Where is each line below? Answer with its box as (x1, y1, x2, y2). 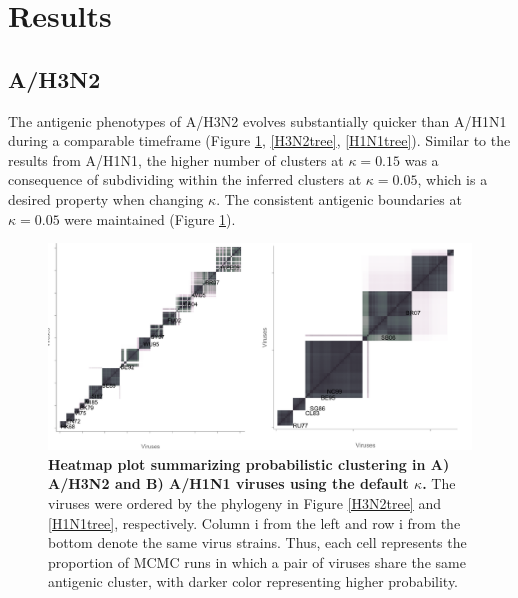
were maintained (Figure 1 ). (64, 208, 236, 229)
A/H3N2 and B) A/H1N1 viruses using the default (48, 473, 409, 494)
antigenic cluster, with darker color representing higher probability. (48, 571, 459, 592)
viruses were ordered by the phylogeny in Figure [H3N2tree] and (48, 492, 441, 513)
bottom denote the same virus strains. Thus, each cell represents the (48, 532, 467, 553)
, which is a (417, 169, 488, 190)
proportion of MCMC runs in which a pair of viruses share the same (48, 551, 466, 572)
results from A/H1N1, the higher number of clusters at (8, 149, 344, 170)
